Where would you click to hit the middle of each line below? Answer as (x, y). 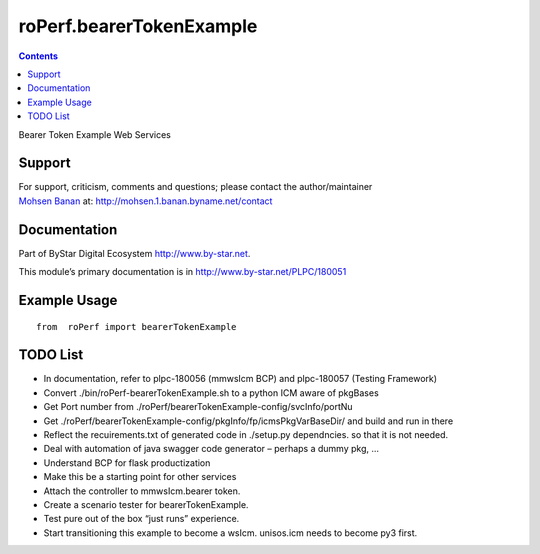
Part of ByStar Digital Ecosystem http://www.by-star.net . (134, 253)
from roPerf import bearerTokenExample (136, 326)
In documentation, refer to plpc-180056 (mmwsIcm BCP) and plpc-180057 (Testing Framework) (240, 379)
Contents (38, 56)
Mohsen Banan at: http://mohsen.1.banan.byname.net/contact (145, 201)
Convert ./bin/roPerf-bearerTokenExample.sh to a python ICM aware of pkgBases (211, 392)
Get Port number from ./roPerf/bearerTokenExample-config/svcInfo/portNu (198, 407)
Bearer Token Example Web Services (95, 134)
